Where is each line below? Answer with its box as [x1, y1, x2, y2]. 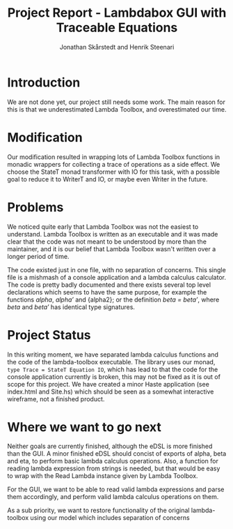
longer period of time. [7, 252, 70, 260]
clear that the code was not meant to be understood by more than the [7, 237, 207, 246]
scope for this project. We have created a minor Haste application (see [7, 380, 210, 388]
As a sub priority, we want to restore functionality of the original [7, 506, 190, 514]
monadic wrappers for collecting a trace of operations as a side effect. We [7, 160, 220, 168]
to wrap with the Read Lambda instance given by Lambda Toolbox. [7, 472, 198, 480]
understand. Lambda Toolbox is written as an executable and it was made [7, 230, 218, 238]
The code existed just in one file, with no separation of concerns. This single [7, 265, 226, 274]
